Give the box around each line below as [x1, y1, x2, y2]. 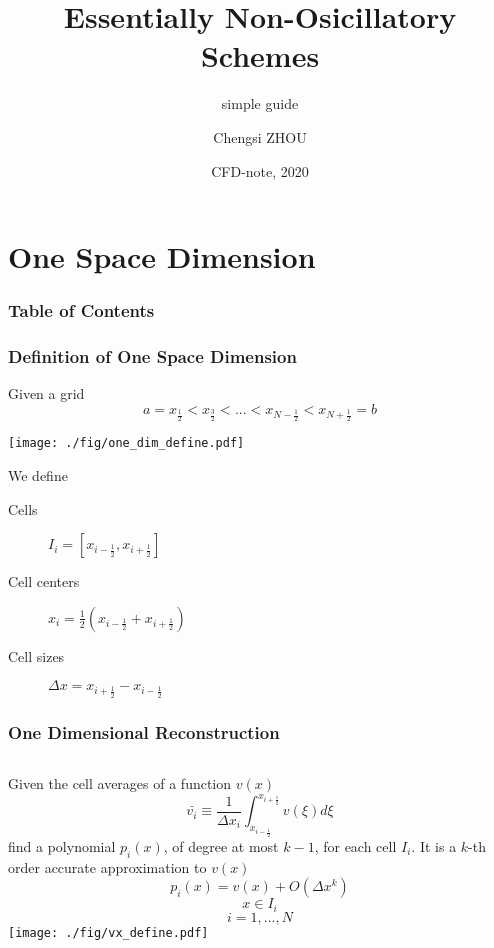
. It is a [411, 835, 457, 856]
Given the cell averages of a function [8, 773, 232, 794]
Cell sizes [8, 645, 65, 666]
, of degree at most [163, 835, 279, 856]
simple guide [221, 93, 299, 114]
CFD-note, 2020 [211, 160, 309, 181]
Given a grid [8, 383, 85, 404]
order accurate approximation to [8, 856, 207, 877]
